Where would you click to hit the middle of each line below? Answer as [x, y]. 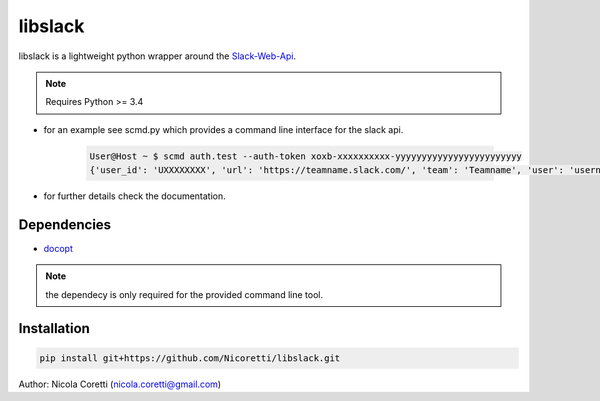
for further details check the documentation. [135, 196]
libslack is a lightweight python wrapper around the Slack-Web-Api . [157, 56]
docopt [58, 248]
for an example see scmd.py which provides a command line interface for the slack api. [223, 129]
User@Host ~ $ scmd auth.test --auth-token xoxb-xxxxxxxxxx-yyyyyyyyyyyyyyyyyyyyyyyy [305, 156]
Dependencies [65, 224]
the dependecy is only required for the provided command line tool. [184, 294]
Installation [54, 328]
